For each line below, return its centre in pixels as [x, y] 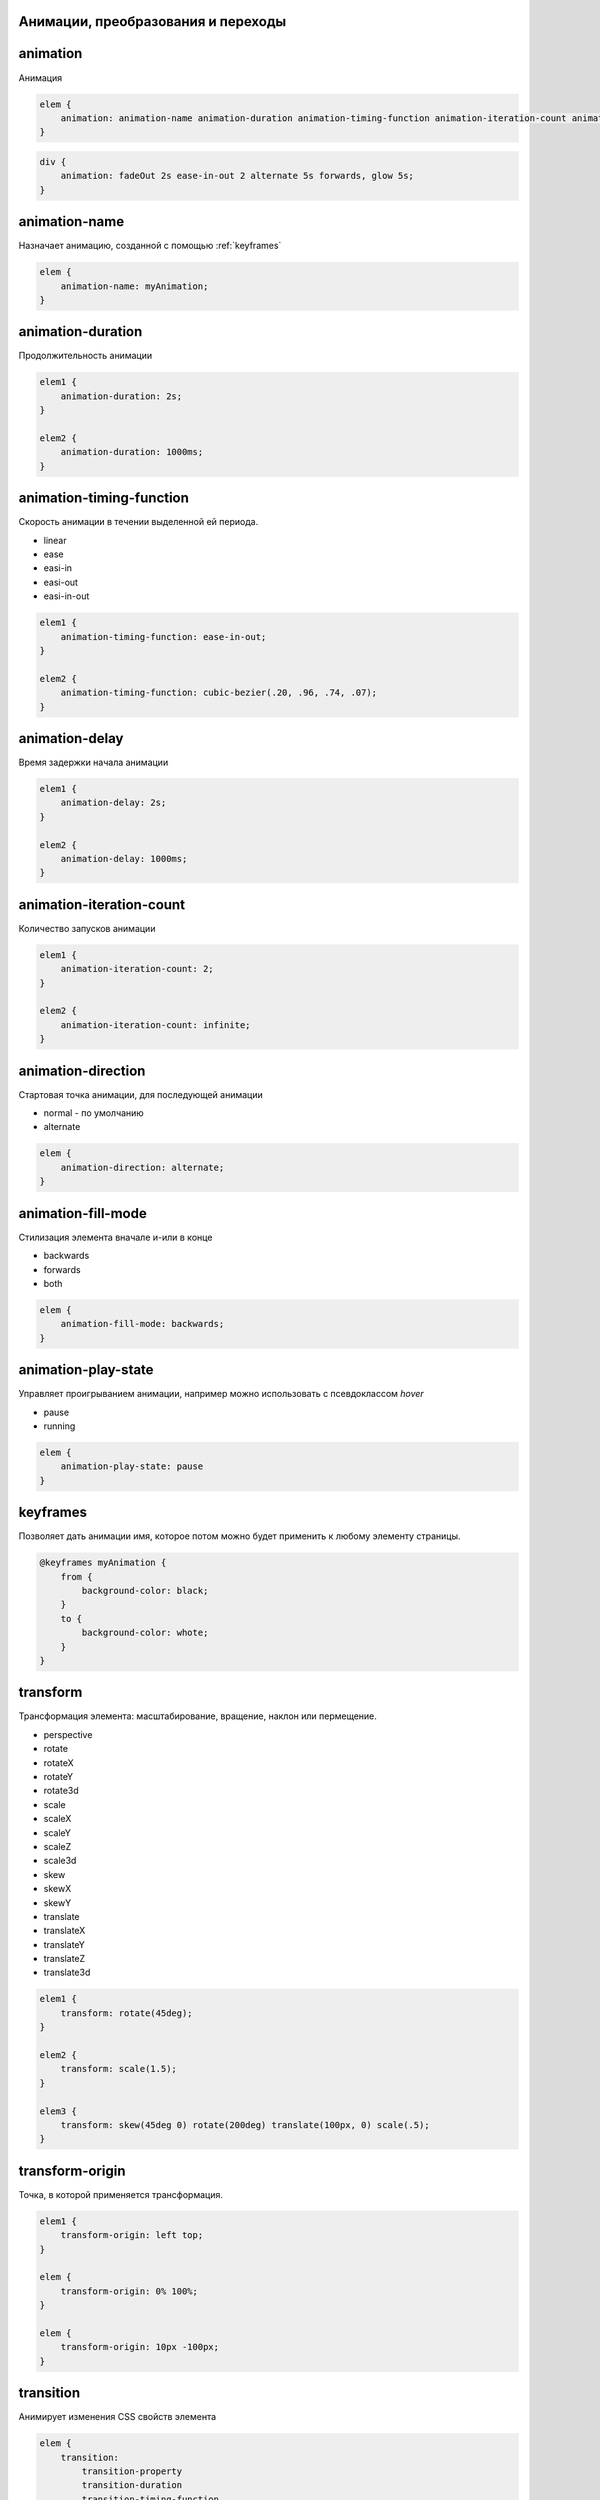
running [59, 1426]
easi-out [61, 582]
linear [55, 540]
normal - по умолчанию [93, 1113]
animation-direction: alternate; [142, 1167]
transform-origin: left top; [132, 2235]
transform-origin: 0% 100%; [129, 2291]
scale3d [60, 1861]
